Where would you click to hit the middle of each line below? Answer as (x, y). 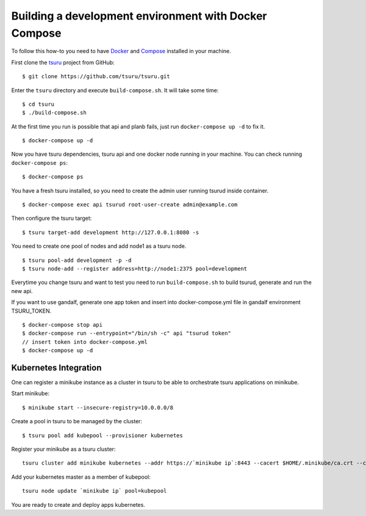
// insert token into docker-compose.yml (85, 342)
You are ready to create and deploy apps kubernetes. (78, 504)
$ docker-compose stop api (63, 325)
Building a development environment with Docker (139, 16)
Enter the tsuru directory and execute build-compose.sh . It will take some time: (115, 90)
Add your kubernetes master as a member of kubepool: (81, 477)
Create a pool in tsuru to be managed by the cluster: (77, 421)
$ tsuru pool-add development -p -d (77, 260)
